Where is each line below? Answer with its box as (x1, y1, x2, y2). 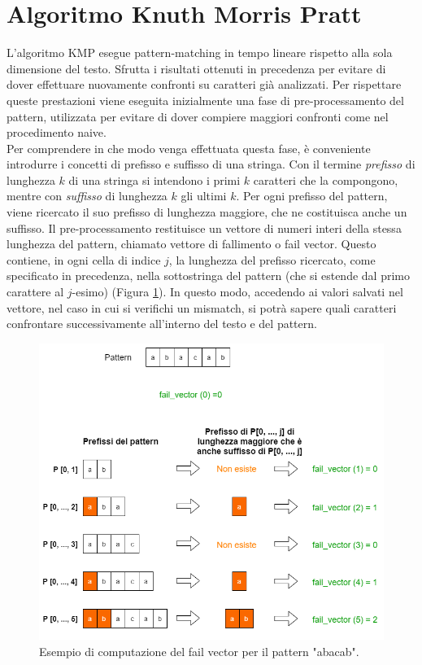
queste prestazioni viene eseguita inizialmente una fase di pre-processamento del (7, 91, 404, 108)
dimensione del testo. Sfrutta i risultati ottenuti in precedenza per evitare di (7, 59, 386, 77)
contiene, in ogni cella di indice (7, 251, 161, 268)
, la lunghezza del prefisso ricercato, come (168, 251, 376, 268)
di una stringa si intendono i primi (68, 171, 241, 188)
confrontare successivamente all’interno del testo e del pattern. (7, 315, 317, 332)
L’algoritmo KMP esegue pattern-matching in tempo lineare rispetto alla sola (7, 44, 393, 61)
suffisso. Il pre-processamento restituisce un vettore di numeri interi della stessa (7, 219, 402, 236)
